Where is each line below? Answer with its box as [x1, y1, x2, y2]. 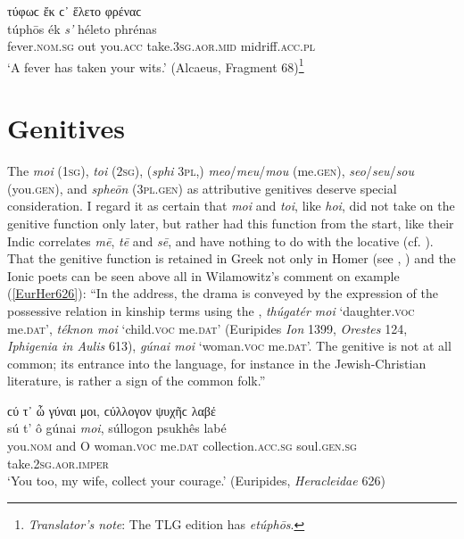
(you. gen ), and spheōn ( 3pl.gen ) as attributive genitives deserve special [7, 178, 397, 197]
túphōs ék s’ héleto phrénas [7, 19, 157, 37]
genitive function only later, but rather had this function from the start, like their [7, 213, 454, 232]
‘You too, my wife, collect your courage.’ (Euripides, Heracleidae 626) [7, 471, 385, 490]
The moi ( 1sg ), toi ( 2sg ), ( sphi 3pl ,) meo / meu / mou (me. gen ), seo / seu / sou [7, 162, 415, 180]
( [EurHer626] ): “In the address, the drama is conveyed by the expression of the [7, 284, 438, 303]
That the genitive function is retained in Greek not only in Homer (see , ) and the [7, 249, 456, 268]
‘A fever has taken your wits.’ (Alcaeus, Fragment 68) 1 [7, 54, 304, 76]
